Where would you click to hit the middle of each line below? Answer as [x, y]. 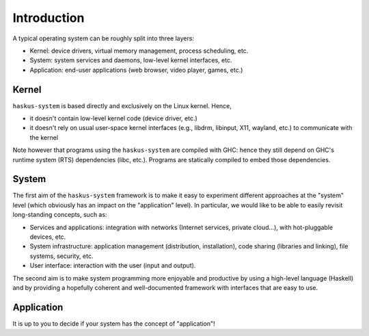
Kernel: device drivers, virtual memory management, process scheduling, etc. [139, 51]
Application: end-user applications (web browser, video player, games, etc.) [136, 70]
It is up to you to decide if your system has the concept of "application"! [114, 323]
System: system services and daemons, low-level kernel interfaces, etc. [131, 60]
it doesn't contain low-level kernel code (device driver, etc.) [113, 118]
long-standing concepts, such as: [60, 215]
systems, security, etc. [61, 256]
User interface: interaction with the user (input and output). [113, 266]
